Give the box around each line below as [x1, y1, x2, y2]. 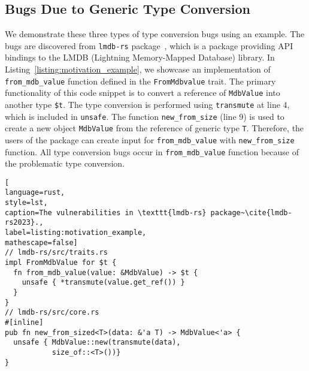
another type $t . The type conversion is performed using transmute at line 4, [5, 98, 290, 110]
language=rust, [5, 188, 65, 197]
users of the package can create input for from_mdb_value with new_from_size [5, 133, 295, 146]
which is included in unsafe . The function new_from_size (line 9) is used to [5, 110, 284, 122]
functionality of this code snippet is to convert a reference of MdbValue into [5, 86, 280, 99]
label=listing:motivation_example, [5, 228, 147, 237]
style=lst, [5, 198, 48, 207]
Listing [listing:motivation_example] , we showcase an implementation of [5, 63, 271, 76]
